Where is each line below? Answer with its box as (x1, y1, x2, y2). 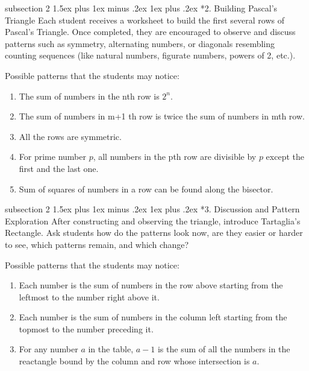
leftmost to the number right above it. (19, 290, 160, 303)
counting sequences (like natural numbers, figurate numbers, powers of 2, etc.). (5, 49, 296, 62)
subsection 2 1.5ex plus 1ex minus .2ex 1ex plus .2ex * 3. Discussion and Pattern (5, 203, 300, 215)
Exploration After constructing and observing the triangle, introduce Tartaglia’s (5, 214, 301, 227)
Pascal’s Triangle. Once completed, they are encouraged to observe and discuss (5, 25, 296, 38)
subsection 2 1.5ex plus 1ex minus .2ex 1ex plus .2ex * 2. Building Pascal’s (5, 2, 278, 14)
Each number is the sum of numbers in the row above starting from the (19, 279, 283, 291)
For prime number (19, 150, 86, 163)
